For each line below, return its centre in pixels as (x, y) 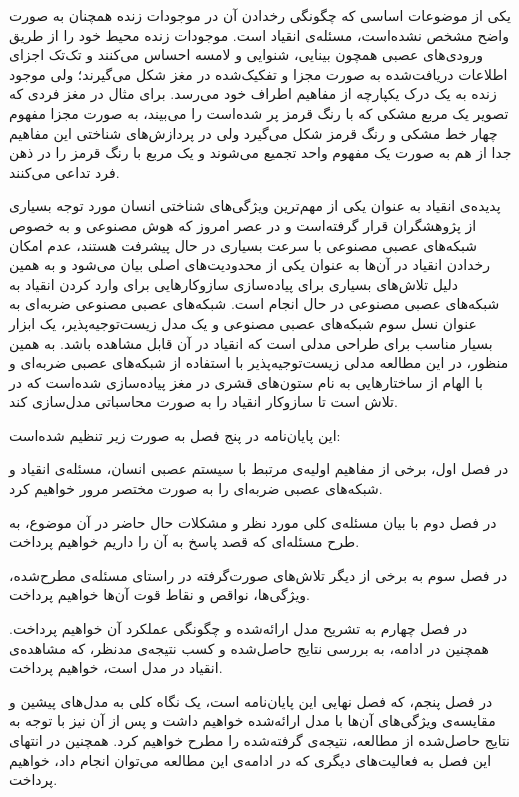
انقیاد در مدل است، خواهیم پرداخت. (116, 667)
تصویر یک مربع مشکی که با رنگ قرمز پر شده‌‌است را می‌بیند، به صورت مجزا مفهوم (259, 112)
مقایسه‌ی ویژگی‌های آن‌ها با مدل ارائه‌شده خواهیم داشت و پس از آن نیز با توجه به (252, 720)
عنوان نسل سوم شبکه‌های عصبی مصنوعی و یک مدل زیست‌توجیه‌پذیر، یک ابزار (243, 322)
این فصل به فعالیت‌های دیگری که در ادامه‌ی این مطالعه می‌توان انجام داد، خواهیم (250, 759)
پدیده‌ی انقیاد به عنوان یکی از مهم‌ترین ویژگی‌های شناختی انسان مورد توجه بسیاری (255, 205)
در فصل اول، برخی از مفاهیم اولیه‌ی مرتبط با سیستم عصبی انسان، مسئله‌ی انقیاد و (259, 468)
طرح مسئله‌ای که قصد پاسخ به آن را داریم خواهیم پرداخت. (184, 541)
